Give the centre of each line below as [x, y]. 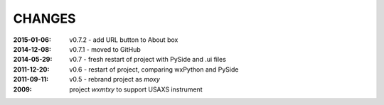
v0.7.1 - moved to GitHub [105, 49]
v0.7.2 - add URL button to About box [124, 40]
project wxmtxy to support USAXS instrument [136, 89]
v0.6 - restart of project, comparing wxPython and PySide [154, 69]
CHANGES [44, 18]
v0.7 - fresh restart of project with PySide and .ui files [148, 60]
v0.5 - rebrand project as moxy [114, 79]
